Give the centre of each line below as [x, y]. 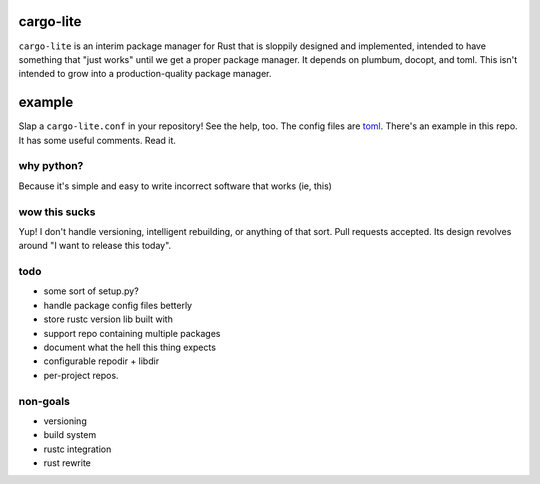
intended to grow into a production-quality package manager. [145, 74]
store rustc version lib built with [108, 319]
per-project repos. [81, 375]
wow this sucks [57, 212]
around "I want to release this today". [95, 246]
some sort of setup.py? [91, 291]
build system [70, 435]
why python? [51, 166]
